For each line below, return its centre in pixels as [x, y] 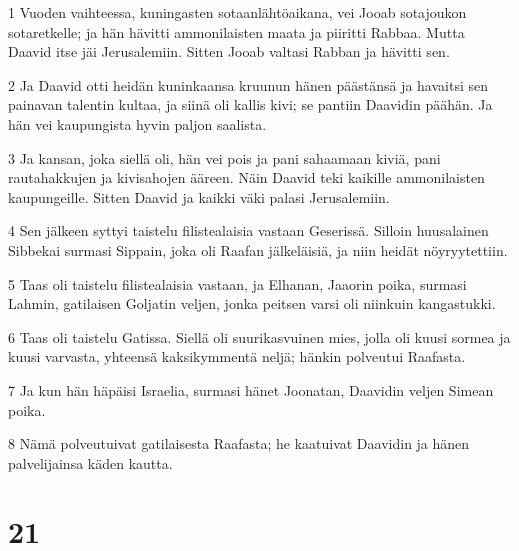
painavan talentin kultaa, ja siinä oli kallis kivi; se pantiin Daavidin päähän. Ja [250, 104]
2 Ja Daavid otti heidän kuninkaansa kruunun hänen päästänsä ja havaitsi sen [248, 84]
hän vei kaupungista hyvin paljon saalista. [137, 123]
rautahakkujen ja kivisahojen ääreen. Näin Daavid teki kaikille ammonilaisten [246, 177]
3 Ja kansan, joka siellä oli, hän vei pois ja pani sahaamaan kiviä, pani [224, 157]
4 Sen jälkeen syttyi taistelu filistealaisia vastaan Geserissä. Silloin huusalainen [248, 230]
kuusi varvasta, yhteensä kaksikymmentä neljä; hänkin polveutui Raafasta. [237, 356]
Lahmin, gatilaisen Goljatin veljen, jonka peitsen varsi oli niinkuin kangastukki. [252, 303]
